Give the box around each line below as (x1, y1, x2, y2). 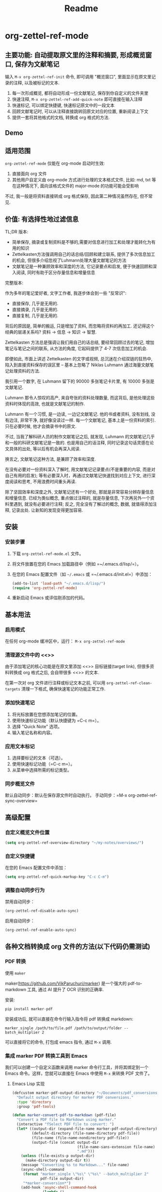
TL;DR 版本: (5, 229, 29, 235)
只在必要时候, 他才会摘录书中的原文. (5, 424, 77, 429)
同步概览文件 (5, 780, 35, 787)
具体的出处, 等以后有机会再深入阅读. (9, 446, 81, 452)
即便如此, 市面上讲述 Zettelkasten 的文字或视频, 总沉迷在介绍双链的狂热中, (5, 356, 153, 362)
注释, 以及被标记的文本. (13, 80, 60, 86)
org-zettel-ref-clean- (106, 681, 152, 686)
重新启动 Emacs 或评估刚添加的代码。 (12, 595, 88, 601)
